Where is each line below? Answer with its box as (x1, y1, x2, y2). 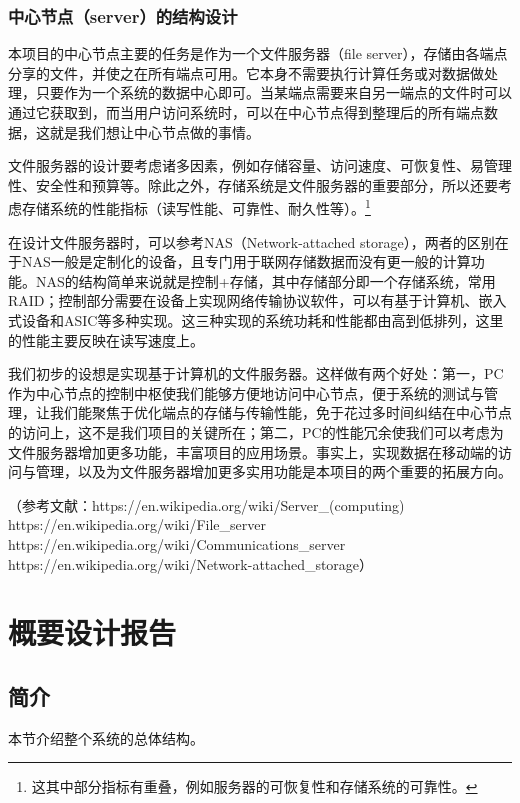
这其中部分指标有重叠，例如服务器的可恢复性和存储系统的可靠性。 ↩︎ (31, 776, 478, 797)
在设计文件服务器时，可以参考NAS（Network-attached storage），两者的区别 (8, 231, 495, 252)
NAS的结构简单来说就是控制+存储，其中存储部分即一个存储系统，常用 (35, 270, 496, 291)
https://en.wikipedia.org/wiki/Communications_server (8, 533, 346, 554)
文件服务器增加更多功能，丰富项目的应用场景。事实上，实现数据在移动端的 (8, 441, 498, 462)
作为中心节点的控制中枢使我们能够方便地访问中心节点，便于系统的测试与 (8, 382, 484, 403)
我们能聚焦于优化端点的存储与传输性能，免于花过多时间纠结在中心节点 (49, 402, 512, 423)
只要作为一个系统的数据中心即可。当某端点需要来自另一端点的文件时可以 (35, 82, 512, 103)
